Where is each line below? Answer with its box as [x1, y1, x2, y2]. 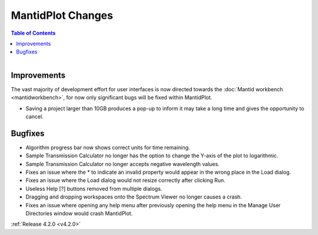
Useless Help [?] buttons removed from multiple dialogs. [25, 185, 163, 192]
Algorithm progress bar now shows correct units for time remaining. [25, 144, 190, 151]
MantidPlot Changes [11, 9, 113, 22]
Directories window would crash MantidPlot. [25, 210, 133, 217]
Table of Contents [11, 29, 56, 37]
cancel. [25, 112, 44, 120]
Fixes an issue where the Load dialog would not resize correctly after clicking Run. [25, 177, 226, 184]
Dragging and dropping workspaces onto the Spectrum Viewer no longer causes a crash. [25, 193, 243, 200]
